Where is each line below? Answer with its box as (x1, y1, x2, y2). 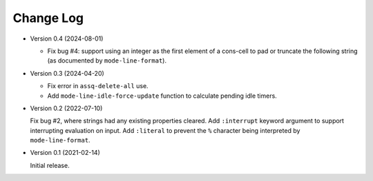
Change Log (12, 10, 84, 25)
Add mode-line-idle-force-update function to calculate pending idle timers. (47, 92, 278, 100)
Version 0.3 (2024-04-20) (30, 69, 105, 77)
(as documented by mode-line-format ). (47, 56, 167, 65)
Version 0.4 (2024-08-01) (30, 34, 104, 43)
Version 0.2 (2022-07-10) (30, 104, 103, 112)
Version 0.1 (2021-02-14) (30, 149, 100, 157)
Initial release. (30, 161, 70, 169)
